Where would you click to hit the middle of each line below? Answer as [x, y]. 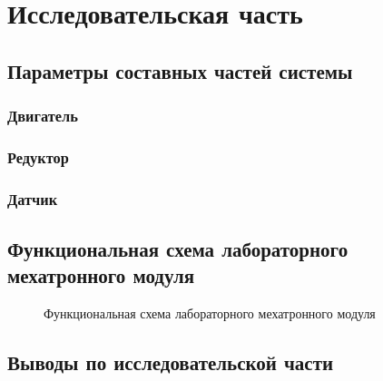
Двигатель [43, 116]
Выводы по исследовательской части [171, 362]
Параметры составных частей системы [180, 70]
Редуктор [38, 156]
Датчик [33, 198]
